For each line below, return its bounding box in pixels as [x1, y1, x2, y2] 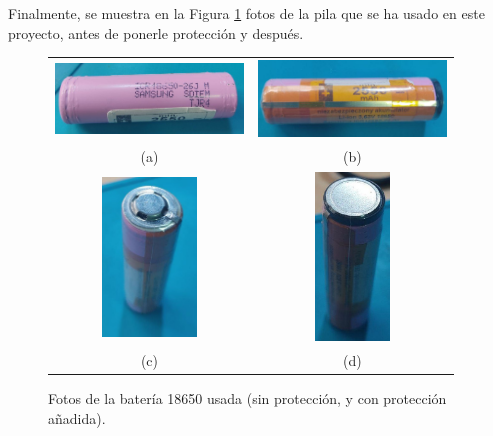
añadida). [48, 407, 106, 428]
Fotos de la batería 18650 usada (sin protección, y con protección [48, 388, 447, 409]
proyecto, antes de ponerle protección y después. [8, 22, 304, 43]
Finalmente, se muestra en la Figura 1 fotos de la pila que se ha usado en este [8, 3, 485, 23]
